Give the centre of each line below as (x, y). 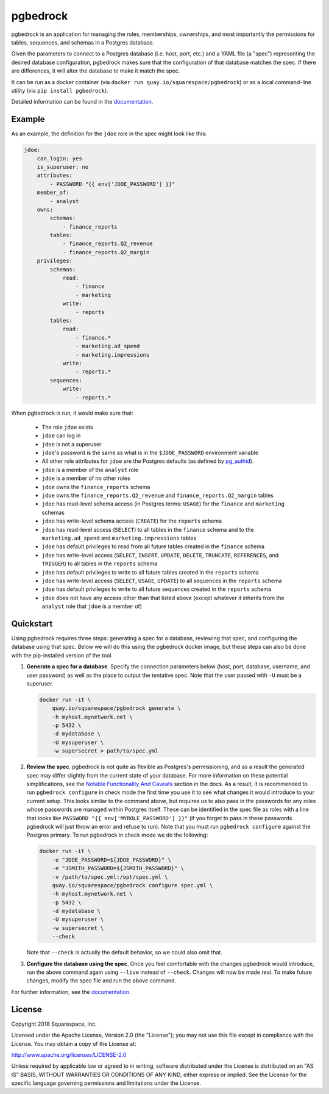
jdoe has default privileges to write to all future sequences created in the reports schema (156, 589)
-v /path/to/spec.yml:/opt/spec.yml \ (110, 877)
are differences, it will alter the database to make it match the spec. (96, 71)
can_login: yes (59, 158)
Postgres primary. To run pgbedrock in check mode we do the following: (117, 835)
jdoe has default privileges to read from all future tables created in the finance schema (153, 546)
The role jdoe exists (68, 427)
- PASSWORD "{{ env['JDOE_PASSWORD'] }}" (112, 184)
